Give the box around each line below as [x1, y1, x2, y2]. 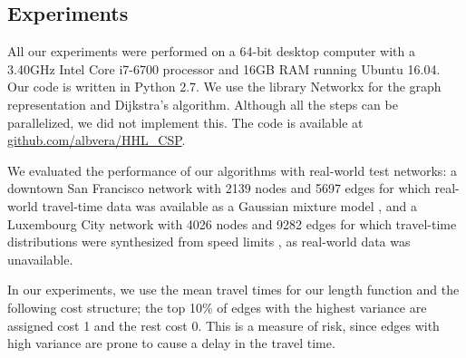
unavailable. [7, 249, 73, 268]
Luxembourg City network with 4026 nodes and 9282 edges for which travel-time [7, 214, 457, 233]
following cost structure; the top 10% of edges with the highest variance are [7, 297, 427, 316]
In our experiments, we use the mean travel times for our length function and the [7, 280, 460, 299]
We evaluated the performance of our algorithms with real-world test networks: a [7, 160, 457, 179]
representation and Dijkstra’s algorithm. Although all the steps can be [7, 94, 398, 113]
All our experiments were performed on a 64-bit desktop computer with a [7, 42, 415, 61]
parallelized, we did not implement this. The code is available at [7, 112, 364, 131]
